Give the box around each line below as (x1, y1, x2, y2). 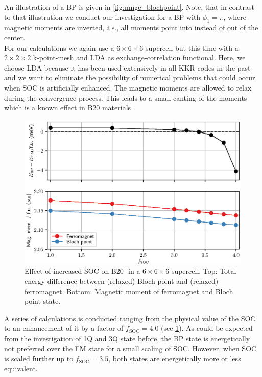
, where (223, 11, 246, 22)
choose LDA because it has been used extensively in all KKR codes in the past (4, 62, 251, 73)
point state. (25, 296, 61, 306)
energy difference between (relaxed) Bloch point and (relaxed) (25, 276, 219, 286)
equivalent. (4, 363, 38, 373)
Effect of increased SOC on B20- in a (25, 265, 140, 276)
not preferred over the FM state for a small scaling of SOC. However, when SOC (4, 343, 257, 353)
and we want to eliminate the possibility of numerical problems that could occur (4, 72, 255, 83)
